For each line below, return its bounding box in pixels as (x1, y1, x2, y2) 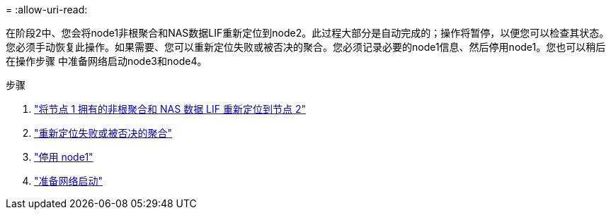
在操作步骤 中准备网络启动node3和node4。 (6, 55, 207, 67)
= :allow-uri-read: (6, 4, 88, 16)
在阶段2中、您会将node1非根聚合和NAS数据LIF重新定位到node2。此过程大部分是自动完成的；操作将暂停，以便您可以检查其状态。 (6, 27, 610, 39)
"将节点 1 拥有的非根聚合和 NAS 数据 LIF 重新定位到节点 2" (34, 103, 306, 115)
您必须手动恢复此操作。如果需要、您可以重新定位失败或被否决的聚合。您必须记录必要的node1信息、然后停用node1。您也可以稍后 (6, 41, 606, 53)
